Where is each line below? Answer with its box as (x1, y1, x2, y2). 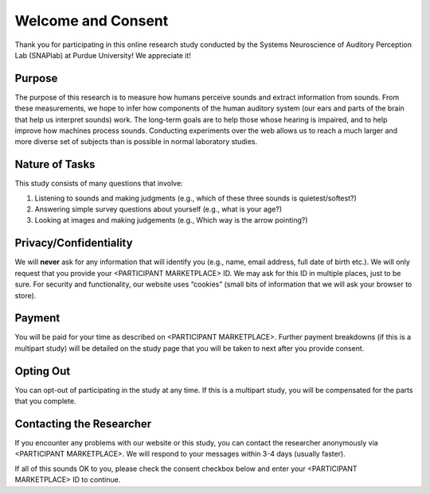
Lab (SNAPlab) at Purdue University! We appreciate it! (14, 50, 191, 60)
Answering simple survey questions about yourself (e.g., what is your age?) (34, 204, 283, 214)
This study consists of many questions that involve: (14, 179, 183, 189)
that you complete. (14, 396, 76, 406)
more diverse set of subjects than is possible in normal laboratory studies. (14, 137, 258, 146)
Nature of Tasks (14, 158, 96, 171)
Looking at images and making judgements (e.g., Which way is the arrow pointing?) (34, 216, 308, 225)
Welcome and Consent (14, 12, 169, 29)
